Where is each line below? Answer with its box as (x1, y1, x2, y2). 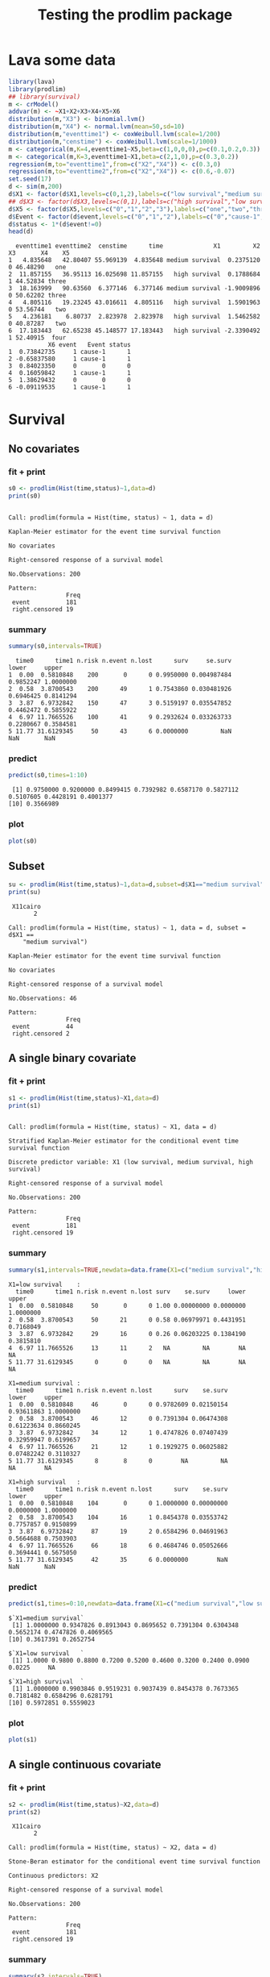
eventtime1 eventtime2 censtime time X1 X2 (15, 242, 261, 251)
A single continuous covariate (8, 1758, 162, 1771)
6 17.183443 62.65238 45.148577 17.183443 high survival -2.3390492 (8, 327, 261, 335)
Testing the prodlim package (37, 6, 233, 24)
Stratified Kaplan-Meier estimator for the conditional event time (8, 1137, 239, 1146)
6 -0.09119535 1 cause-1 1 (8, 383, 131, 392)
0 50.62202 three (8, 292, 67, 300)
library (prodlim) (8, 85, 67, 94)
